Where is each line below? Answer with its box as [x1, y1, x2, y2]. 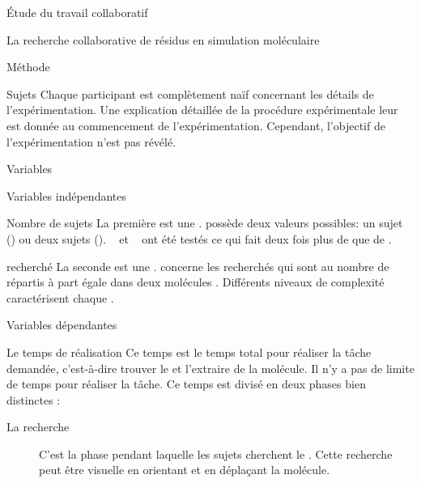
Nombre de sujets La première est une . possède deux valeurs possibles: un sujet [6, 214, 403, 231]
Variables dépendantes [6, 316, 117, 333]
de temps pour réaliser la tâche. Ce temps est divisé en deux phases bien [6, 375, 366, 392]
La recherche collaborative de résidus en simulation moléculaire [6, 31, 320, 48]
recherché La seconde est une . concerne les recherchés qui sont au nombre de [6, 257, 389, 274]
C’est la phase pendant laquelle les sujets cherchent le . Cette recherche [39, 445, 393, 462]
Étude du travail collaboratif [6, 4, 148, 20]
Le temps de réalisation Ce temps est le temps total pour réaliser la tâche [6, 343, 372, 360]
